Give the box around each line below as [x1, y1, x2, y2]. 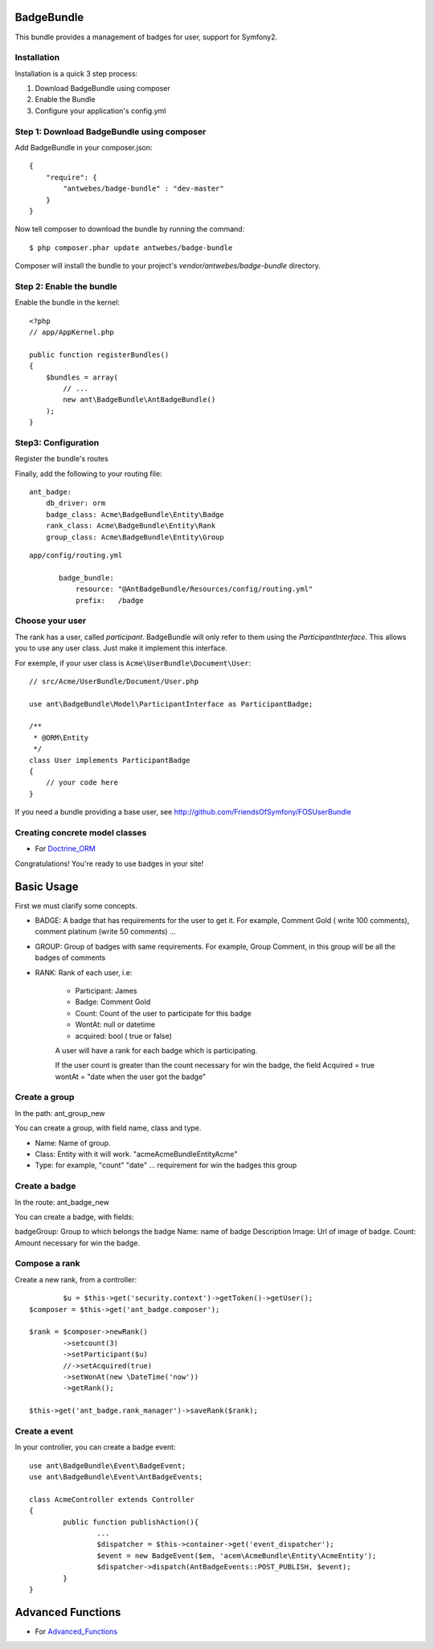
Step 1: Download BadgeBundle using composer [14, 125, 207, 137]
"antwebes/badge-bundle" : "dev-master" [63, 184, 224, 193]
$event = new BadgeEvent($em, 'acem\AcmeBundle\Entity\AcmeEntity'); [96, 1551, 377, 1560]
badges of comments [35, 953, 106, 962]
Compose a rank [14, 1258, 80, 1270]
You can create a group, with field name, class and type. [14, 1123, 202, 1133]
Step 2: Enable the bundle [14, 281, 118, 292]
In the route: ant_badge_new [14, 1197, 110, 1207]
